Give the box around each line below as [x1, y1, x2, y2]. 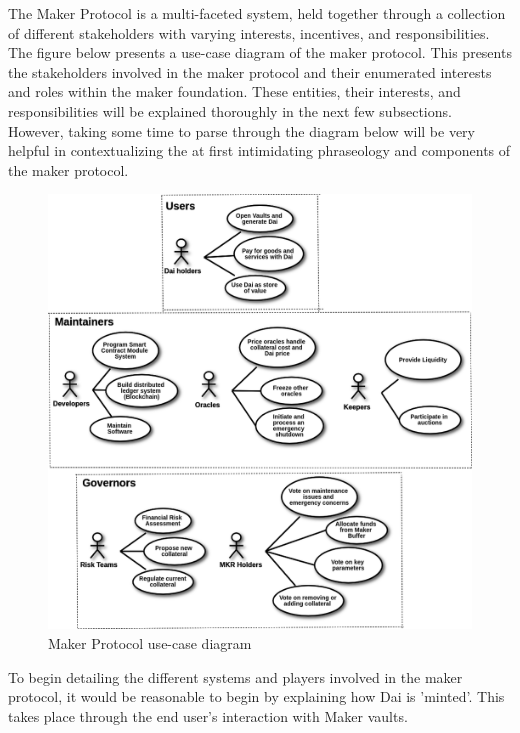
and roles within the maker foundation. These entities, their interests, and [8, 81, 461, 102]
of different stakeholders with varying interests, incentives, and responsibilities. [8, 22, 490, 43]
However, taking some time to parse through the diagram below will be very [8, 120, 475, 141]
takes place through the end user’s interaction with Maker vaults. [8, 705, 408, 726]
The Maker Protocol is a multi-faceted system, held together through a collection [8, 3, 506, 23]
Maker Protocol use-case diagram [48, 632, 252, 653]
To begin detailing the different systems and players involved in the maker [8, 666, 463, 687]
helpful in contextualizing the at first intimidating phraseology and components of [8, 140, 511, 161]
